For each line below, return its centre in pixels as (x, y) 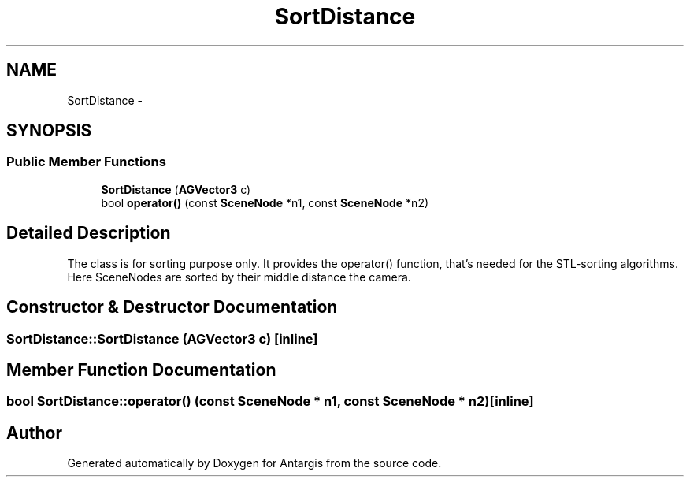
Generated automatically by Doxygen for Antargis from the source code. (254, 463)
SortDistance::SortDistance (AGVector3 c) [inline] (162, 338)
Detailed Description (89, 233)
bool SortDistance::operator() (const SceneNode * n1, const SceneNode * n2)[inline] (270, 401)
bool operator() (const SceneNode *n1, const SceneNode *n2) (265, 202)
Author (34, 433)
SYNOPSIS (49, 131)
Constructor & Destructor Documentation (172, 307)
